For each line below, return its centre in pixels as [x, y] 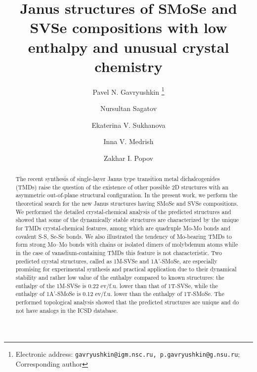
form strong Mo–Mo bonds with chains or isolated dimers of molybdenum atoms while [127, 244]
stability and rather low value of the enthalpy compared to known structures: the [120, 277]
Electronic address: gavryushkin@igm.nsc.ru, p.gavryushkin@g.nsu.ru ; [128, 354]
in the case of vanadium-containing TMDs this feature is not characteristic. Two [119, 253]
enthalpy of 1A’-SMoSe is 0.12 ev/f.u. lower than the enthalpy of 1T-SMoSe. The [120, 294]
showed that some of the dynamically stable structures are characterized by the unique [127, 220]
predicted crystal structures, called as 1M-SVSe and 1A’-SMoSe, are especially [116, 261]
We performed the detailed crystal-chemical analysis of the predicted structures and [123, 211]
